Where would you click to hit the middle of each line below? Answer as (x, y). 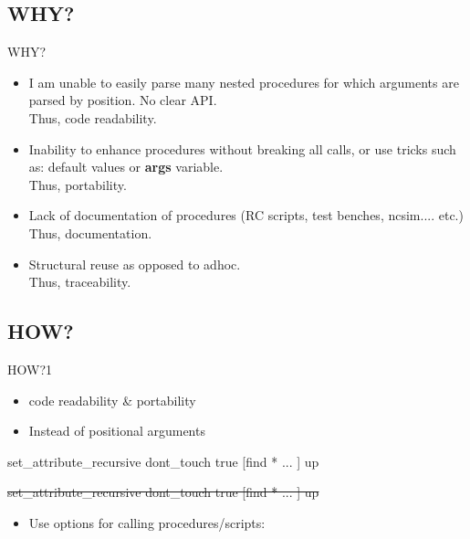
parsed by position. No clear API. (123, 100)
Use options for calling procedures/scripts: (147, 522)
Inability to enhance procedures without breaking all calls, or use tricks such (242, 148)
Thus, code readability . (93, 117)
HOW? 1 (30, 369)
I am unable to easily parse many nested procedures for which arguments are (244, 82)
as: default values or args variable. (126, 167)
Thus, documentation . (90, 233)
